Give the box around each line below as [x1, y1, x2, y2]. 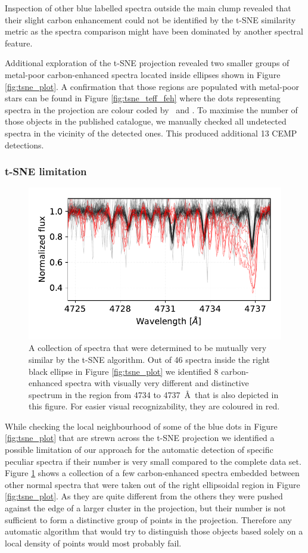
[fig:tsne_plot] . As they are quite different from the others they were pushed [5, 490, 283, 502]
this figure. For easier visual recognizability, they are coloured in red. [29, 400, 280, 412]
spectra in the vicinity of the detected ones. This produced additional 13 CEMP [5, 126, 297, 139]
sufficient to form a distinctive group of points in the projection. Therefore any [5, 513, 292, 526]
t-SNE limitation [5, 164, 87, 179]
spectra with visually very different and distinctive [65, 377, 249, 389]
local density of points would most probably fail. [5, 536, 182, 549]
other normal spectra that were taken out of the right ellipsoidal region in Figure [5, 478, 300, 490]
